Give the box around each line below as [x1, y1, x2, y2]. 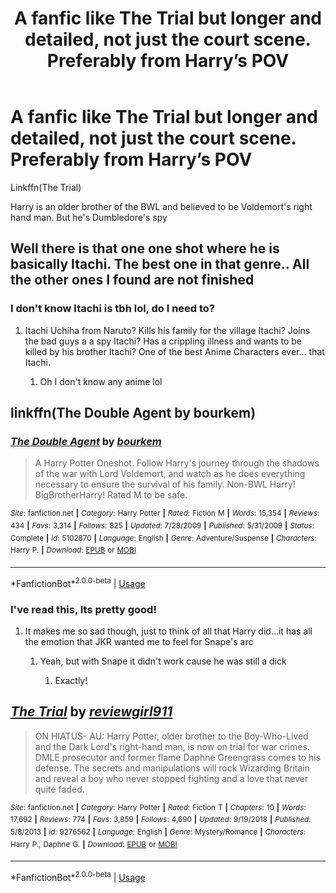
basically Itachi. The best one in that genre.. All [10, 256, 310, 273]
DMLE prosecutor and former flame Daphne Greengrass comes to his [34, 751, 322, 763]
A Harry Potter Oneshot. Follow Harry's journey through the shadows [34, 457, 320, 469]
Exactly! [54, 674, 88, 686]
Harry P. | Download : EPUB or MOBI [10, 545, 137, 556]
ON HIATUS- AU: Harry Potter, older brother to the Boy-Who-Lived [34, 730, 309, 742]
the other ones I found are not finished [10, 272, 255, 289]
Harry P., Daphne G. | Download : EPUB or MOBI [10, 839, 178, 849]
